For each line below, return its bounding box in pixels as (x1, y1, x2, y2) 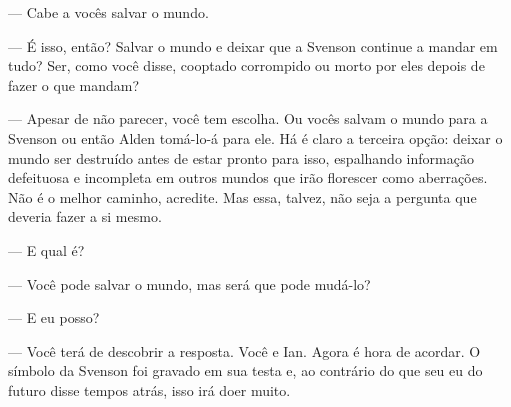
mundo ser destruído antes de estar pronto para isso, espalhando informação (8, 147, 474, 168)
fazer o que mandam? (8, 74, 140, 95)
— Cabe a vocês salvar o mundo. (8, 2, 209, 22)
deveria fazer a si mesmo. (8, 206, 162, 227)
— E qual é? (8, 239, 85, 260)
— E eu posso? (8, 307, 100, 328)
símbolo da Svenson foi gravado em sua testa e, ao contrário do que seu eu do (8, 360, 483, 381)
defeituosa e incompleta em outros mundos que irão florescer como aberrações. (8, 167, 488, 188)
